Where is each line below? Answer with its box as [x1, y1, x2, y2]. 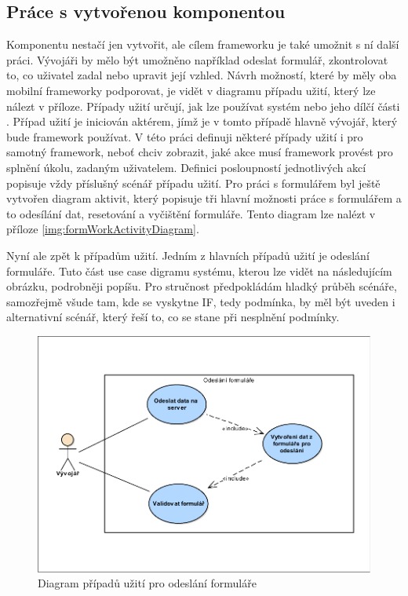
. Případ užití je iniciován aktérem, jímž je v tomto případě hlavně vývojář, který [6, 113, 398, 130]
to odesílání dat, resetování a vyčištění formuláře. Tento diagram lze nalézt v [6, 205, 376, 221]
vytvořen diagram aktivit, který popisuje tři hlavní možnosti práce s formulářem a [6, 190, 402, 207]
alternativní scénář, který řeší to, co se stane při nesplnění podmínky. [6, 309, 340, 325]
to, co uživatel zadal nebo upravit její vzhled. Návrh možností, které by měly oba [6, 67, 397, 83]
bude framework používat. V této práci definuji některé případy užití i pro [6, 128, 363, 144]
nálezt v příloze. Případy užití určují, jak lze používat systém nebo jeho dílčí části [6, 97, 400, 114]
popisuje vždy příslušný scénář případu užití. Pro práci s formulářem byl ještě [6, 174, 381, 191]
